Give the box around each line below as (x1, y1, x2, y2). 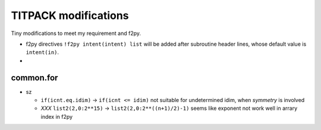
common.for (11, 72, 58, 83)
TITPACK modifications (11, 9, 129, 22)
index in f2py (40, 113, 73, 120)
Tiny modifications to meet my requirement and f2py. (11, 30, 141, 37)
